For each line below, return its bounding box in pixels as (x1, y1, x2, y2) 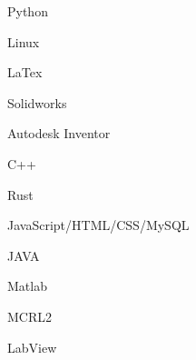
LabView (7, 337, 57, 356)
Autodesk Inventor (7, 124, 111, 143)
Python (7, 2, 48, 20)
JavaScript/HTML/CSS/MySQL (7, 215, 190, 235)
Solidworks (7, 93, 67, 112)
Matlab (7, 276, 47, 295)
